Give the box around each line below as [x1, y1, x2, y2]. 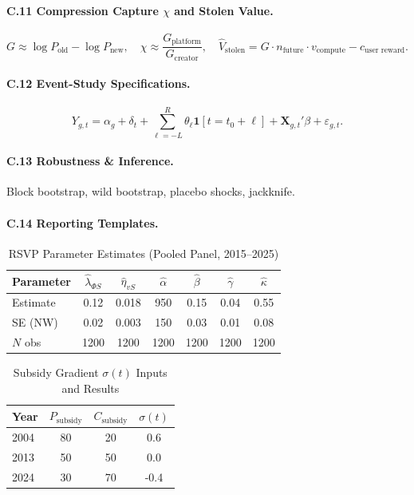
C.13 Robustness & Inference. [6, 152, 174, 169]
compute [316, 46, 346, 55]
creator [174, 53, 199, 62]
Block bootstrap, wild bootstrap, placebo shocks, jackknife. [6, 183, 295, 200]
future [282, 46, 304, 55]
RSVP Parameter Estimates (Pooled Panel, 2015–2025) [8, 244, 279, 261]
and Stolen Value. [174, 2, 274, 18]
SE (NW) [12, 314, 58, 331]
